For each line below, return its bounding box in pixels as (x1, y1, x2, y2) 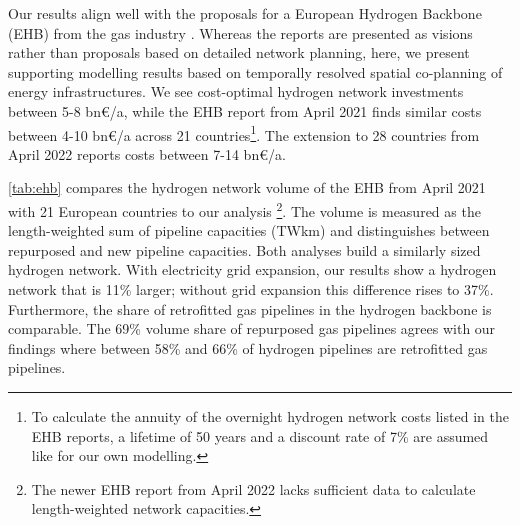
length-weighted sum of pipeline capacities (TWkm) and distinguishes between (8, 220, 490, 241)
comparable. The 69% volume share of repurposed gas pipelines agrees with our (8, 318, 496, 339)
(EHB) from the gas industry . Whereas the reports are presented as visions (8, 22, 473, 43)
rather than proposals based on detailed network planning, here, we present (8, 42, 470, 63)
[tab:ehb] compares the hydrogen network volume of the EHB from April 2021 (8, 177, 486, 198)
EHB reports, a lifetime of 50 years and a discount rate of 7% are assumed (31, 425, 489, 446)
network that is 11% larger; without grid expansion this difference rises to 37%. (8, 279, 494, 300)
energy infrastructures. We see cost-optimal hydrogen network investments (8, 81, 464, 102)
